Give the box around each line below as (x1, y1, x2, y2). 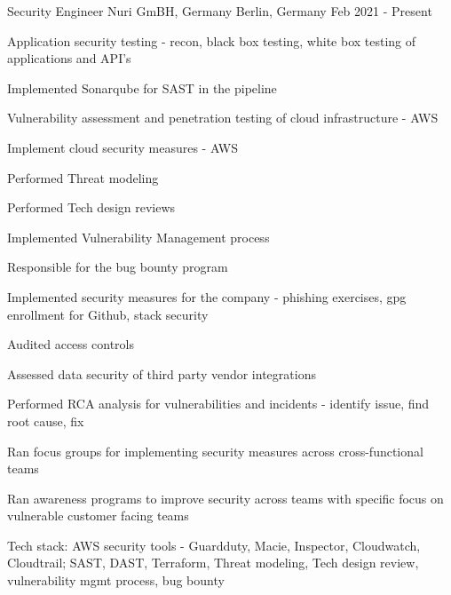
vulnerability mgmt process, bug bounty (7, 571, 225, 590)
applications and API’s (7, 49, 131, 67)
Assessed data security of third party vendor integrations (7, 364, 316, 383)
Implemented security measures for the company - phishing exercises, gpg (7, 287, 407, 305)
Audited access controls (7, 335, 134, 353)
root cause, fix (7, 411, 84, 430)
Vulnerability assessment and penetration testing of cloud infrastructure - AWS (7, 108, 439, 127)
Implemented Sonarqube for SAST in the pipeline (7, 78, 277, 97)
